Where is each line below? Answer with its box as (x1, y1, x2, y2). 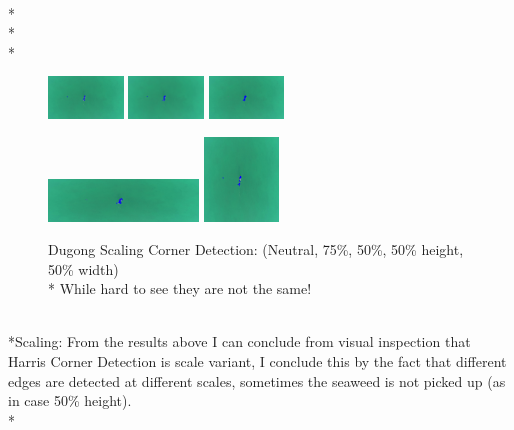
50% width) (48, 258, 119, 279)
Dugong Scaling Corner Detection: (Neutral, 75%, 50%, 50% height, (48, 239, 464, 260)
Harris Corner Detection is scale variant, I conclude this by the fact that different (8, 351, 507, 372)
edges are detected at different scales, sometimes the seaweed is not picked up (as (8, 370, 506, 391)
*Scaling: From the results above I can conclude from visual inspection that (8, 331, 471, 352)
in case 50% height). (8, 390, 132, 411)
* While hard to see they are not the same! (48, 278, 312, 299)
